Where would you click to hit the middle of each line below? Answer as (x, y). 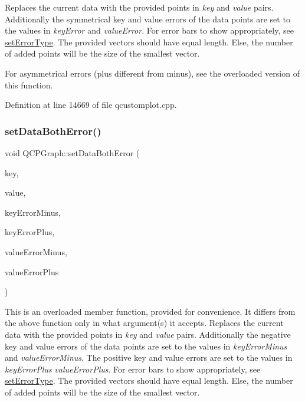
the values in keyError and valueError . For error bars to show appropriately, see (149, 30)
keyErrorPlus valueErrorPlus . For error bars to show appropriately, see (133, 369)
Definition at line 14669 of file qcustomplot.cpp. (91, 105)
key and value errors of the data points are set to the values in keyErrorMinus (146, 346)
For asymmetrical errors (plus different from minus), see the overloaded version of (152, 73)
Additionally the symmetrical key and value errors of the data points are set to (147, 19)
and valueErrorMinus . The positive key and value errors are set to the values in (149, 357)
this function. (29, 85)
